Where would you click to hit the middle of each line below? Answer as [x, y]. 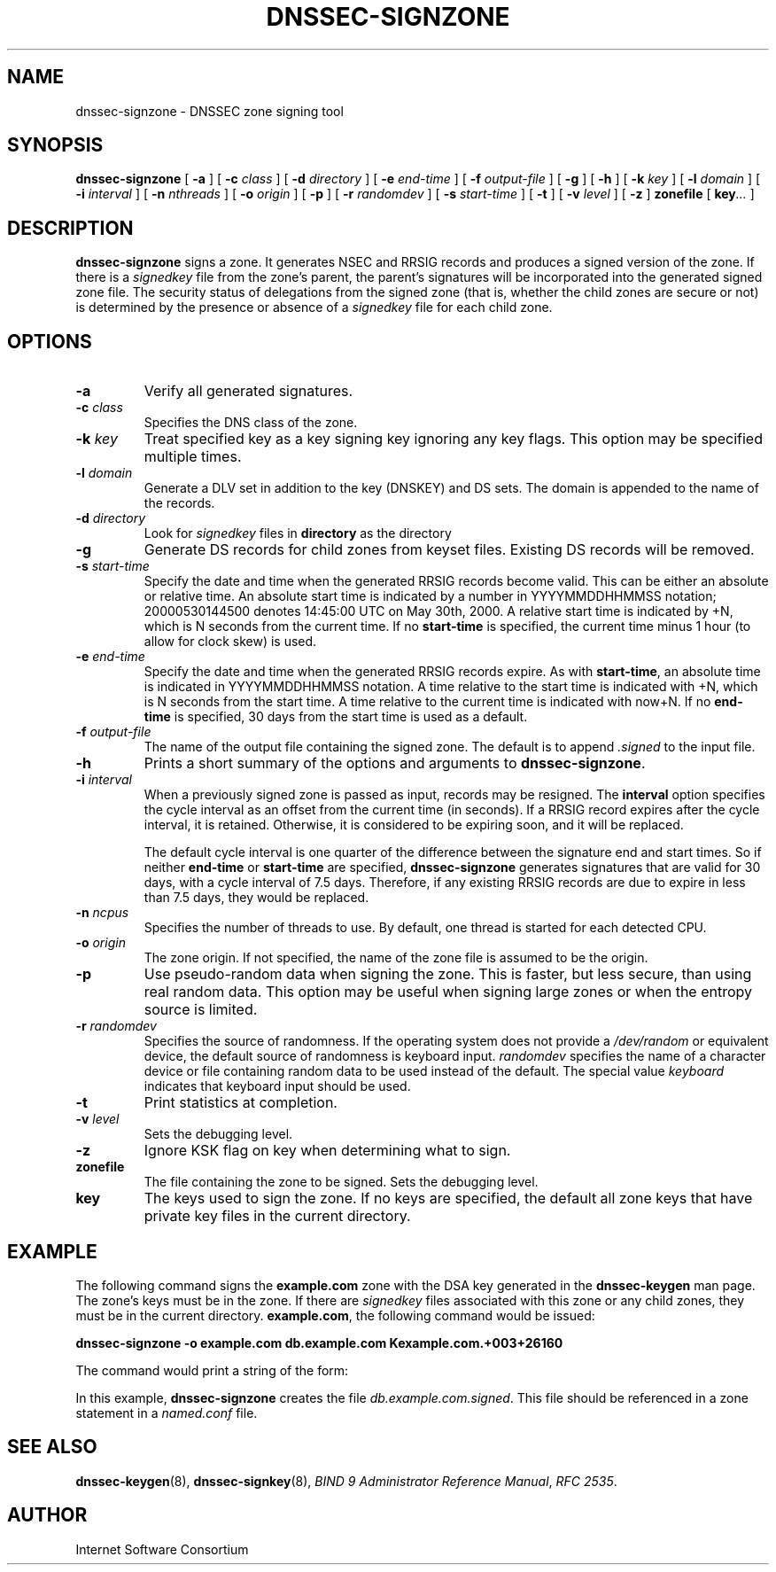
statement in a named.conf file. [167, 1412]
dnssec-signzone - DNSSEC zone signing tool [210, 111]
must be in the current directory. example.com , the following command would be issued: [335, 1315]
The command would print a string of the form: [212, 1370]
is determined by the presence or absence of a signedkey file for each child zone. [314, 307]
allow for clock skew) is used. [230, 642]
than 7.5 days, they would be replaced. [256, 898]
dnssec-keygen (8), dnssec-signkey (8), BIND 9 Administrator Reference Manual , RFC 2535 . [346, 1481]
